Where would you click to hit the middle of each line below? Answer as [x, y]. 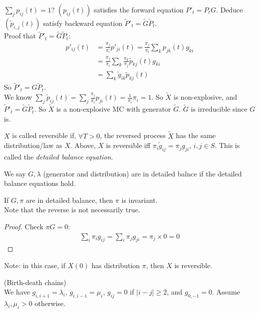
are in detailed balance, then [69, 200]
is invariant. [139, 200]
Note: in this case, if [35, 265]
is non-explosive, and [205, 97]
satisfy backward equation [83, 23]
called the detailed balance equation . [59, 156]
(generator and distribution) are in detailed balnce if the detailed [142, 173]
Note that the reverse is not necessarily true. [72, 210]
